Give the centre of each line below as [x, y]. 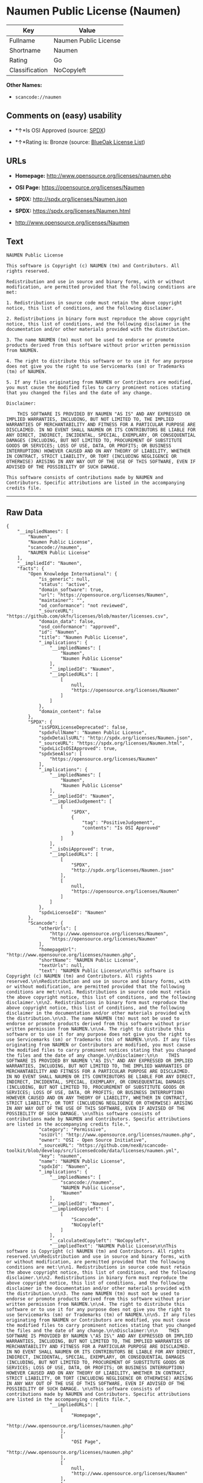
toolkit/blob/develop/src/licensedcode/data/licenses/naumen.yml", [93, 1151]
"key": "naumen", [60, 1156]
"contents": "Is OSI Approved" [121, 828]
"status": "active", [64, 585]
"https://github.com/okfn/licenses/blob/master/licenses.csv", [88, 616]
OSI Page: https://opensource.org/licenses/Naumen [80, 187]
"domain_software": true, [71, 590]
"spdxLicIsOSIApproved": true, [78, 749]
